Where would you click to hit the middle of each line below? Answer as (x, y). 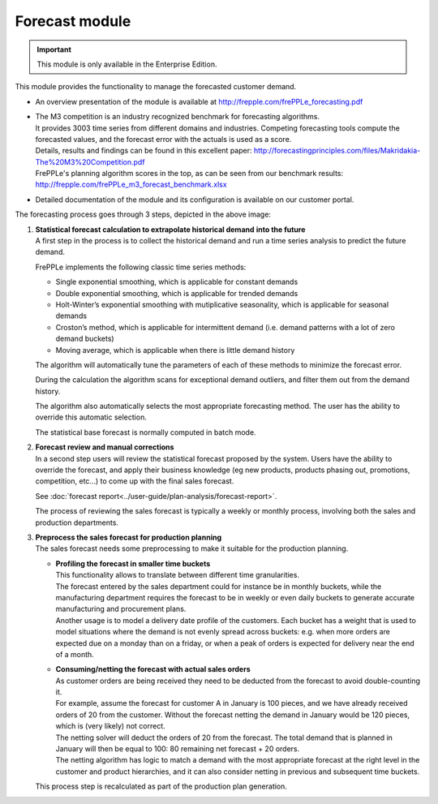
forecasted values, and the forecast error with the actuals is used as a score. (163, 139)
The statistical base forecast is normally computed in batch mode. (146, 432)
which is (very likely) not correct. (110, 726)
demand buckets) (85, 339)
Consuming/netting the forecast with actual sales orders (153, 669)
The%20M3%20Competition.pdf (90, 161)
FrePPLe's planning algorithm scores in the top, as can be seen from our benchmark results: (189, 174)
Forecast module (73, 21)
